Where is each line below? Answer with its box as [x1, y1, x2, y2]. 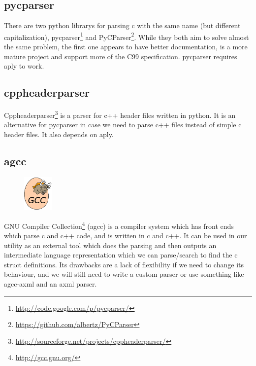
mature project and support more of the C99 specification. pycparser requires [4, 51, 237, 61]
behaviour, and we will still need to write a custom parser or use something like [4, 269, 244, 279]
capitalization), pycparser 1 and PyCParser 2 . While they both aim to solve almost [4, 30, 249, 42]
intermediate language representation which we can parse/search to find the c [4, 250, 238, 260]
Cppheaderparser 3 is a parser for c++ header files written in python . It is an [4, 109, 236, 120]
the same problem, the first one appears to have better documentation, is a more [4, 41, 248, 52]
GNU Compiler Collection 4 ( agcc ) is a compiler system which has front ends [4, 219, 234, 231]
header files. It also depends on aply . [4, 129, 114, 139]
